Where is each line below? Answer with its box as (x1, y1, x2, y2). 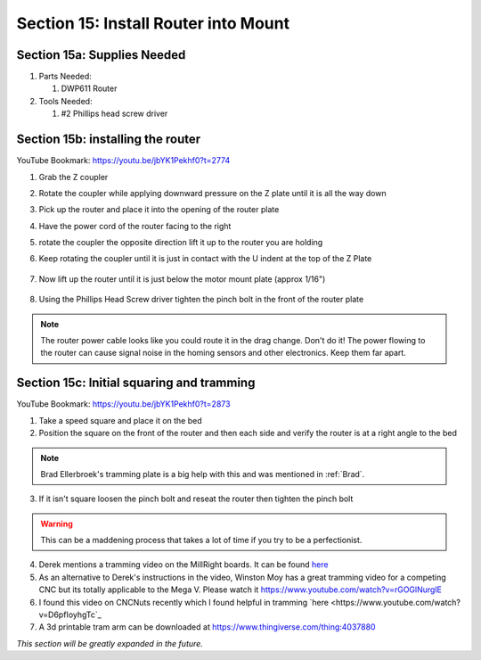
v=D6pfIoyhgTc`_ (38, 609, 102, 620)
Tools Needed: (38, 95, 93, 106)
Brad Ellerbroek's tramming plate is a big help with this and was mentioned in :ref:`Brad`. (40, 468, 365, 479)
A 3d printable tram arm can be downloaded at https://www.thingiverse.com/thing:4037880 (38, 622, 376, 632)
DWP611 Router (61, 83, 118, 94)
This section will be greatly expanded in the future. (16, 638, 204, 648)
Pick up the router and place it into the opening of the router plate (38, 204, 280, 215)
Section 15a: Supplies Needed (16, 47, 186, 62)
